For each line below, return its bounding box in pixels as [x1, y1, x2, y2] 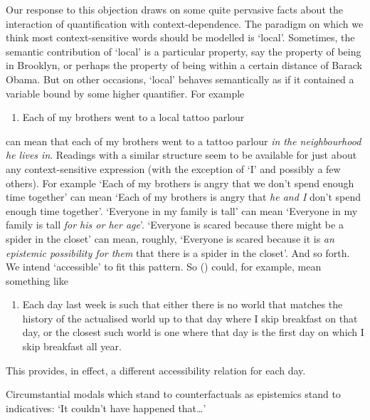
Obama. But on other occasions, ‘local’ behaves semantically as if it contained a [6, 71, 354, 86]
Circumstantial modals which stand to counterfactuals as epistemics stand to [6, 387, 341, 401]
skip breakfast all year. [22, 339, 122, 354]
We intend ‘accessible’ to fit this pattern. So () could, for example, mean [6, 259, 322, 274]
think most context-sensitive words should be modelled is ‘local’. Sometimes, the [6, 30, 355, 45]
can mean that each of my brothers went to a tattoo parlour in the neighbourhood [6, 133, 361, 148]
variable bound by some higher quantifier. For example [6, 85, 245, 100]
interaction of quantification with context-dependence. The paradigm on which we [6, 16, 364, 31]
